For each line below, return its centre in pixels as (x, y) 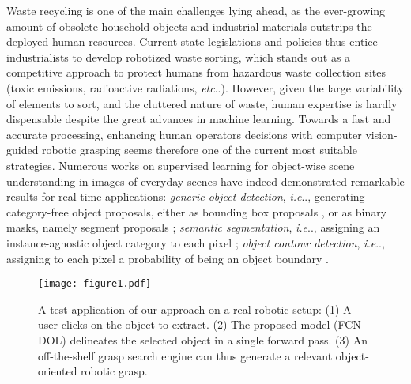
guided (23, 150)
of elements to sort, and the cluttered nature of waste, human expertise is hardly (202, 103)
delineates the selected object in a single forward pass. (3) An (219, 339)
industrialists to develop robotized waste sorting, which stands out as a (179, 56)
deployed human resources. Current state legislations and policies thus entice (192, 41)
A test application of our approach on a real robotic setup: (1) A (195, 309)
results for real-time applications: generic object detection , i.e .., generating (186, 196)
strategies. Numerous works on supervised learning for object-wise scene (181, 165)
